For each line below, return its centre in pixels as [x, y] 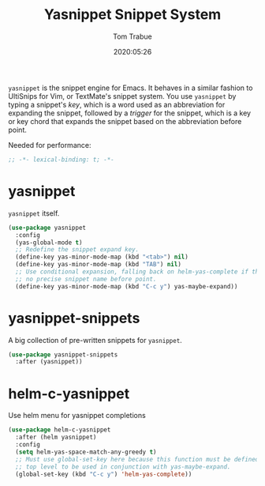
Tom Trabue [132, 36]
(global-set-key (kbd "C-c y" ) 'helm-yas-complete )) [104, 474]
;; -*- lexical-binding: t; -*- [61, 160]
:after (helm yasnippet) [56, 437]
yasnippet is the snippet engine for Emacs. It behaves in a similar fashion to [131, 88]
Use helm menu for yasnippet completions [77, 416]
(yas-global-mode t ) [49, 243]
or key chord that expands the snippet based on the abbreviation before [125, 121]
